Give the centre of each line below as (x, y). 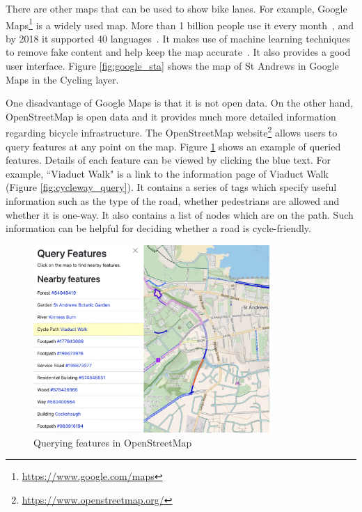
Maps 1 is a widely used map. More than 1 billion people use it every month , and (180, 24)
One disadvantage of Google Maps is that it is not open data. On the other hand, (180, 103)
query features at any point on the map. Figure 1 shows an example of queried (173, 146)
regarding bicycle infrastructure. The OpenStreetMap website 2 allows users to (172, 132)
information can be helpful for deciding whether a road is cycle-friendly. (158, 228)
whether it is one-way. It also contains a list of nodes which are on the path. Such (180, 214)
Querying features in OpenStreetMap (113, 442)
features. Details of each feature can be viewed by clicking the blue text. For (168, 160)
